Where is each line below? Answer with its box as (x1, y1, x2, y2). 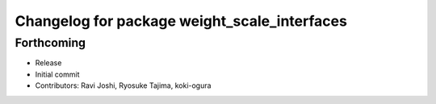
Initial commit (35, 69, 80, 79)
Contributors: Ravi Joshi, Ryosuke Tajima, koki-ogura (35, 81, 212, 90)
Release (35, 58, 62, 68)
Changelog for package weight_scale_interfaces (15, 12, 347, 30)
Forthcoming (15, 35, 86, 50)
